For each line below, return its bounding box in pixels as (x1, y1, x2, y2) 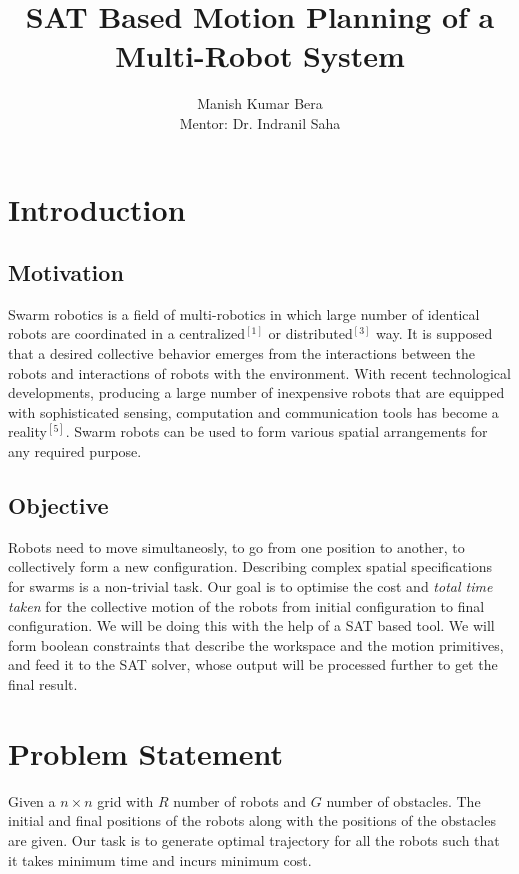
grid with (97, 790, 154, 811)
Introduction (8, 188, 186, 229)
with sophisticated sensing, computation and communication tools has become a (8, 401, 499, 422)
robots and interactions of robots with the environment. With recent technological (8, 362, 511, 383)
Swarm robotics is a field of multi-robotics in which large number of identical (8, 303, 480, 324)
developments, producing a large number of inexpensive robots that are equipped (8, 382, 505, 403)
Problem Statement (8, 732, 283, 773)
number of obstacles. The (326, 790, 481, 811)
